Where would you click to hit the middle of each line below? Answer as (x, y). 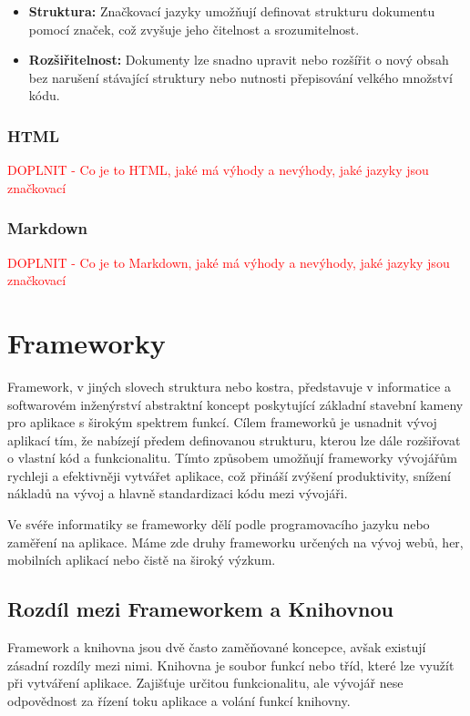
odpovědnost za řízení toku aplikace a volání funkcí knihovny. (179, 700)
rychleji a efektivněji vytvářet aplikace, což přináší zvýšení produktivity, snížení (229, 475)
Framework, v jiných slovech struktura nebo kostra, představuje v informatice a (229, 386)
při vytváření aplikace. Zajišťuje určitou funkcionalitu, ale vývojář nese (205, 683)
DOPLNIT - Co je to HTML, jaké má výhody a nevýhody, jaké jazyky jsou (218, 170)
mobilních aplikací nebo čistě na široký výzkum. (142, 560)
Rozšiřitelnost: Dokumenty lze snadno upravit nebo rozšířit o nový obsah (239, 60)
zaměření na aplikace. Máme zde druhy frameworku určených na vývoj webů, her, (235, 542)
